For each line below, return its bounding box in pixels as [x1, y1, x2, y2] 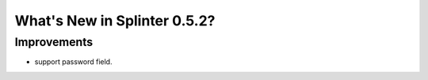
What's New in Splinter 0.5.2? [14, 12, 216, 29]
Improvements [14, 35, 94, 49]
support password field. [34, 57, 113, 67]
